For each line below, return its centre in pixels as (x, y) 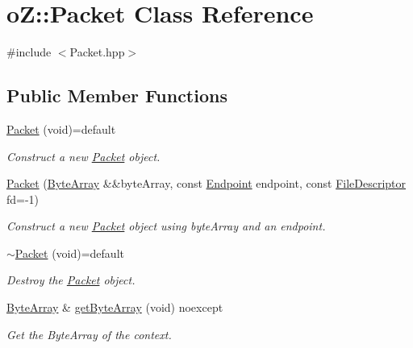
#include (29, 52)
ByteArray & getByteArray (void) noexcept (115, 307)
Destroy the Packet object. (71, 280)
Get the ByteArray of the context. (89, 334)
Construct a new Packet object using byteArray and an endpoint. (166, 226)
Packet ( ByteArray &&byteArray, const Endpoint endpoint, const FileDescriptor (206, 183)
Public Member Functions (117, 95)
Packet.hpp (97, 52)
